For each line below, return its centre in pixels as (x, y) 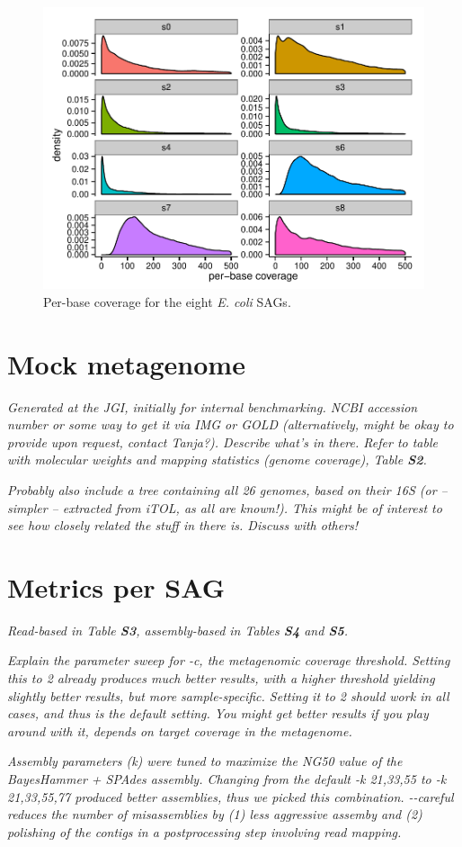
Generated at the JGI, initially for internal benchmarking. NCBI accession (213, 406)
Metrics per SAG (116, 586)
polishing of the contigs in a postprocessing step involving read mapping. (204, 831)
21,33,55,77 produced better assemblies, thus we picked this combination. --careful (231, 796)
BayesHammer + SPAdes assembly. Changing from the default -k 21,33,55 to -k (227, 778)
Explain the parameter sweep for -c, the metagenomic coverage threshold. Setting (229, 660)
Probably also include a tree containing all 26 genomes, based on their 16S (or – (227, 489)
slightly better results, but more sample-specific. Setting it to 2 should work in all (228, 695)
